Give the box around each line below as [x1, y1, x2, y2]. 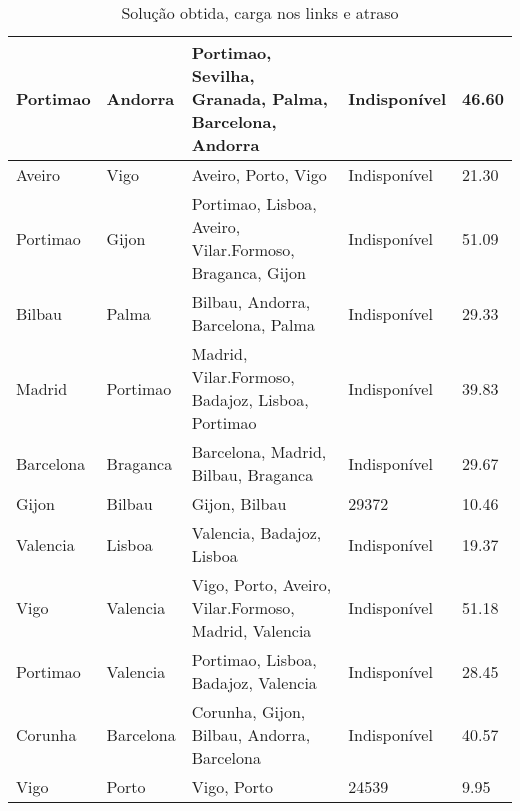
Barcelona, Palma [191, 313, 315, 336]
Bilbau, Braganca [191, 463, 314, 486]
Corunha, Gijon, [191, 700, 306, 723]
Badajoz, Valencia [191, 671, 317, 694]
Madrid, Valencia [191, 619, 312, 642]
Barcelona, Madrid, [191, 440, 327, 463]
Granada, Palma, [191, 87, 328, 110]
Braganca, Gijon [191, 261, 306, 284]
